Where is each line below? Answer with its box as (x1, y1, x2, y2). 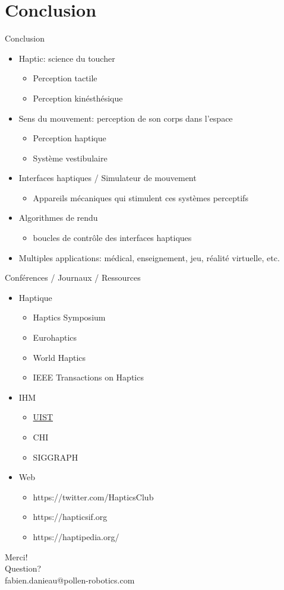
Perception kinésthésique (33, 91, 123, 104)
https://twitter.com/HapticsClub (33, 490, 154, 503)
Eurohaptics (33, 331, 77, 344)
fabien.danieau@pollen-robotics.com (5, 573, 135, 586)
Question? (5, 562, 42, 575)
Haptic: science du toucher (18, 52, 115, 64)
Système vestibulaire (33, 151, 108, 164)
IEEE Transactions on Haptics (33, 371, 144, 383)
